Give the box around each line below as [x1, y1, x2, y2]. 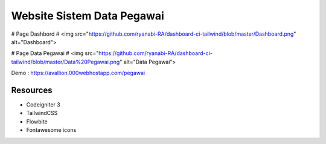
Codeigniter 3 [26, 101, 60, 108]
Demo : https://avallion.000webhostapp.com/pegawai [11, 70, 145, 77]
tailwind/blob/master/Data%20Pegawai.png [11, 58, 120, 65]
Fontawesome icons [26, 126, 77, 134]
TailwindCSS [26, 110, 58, 117]
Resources [11, 85, 53, 95]
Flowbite [26, 118, 48, 125]
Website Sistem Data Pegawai [11, 9, 164, 22]
